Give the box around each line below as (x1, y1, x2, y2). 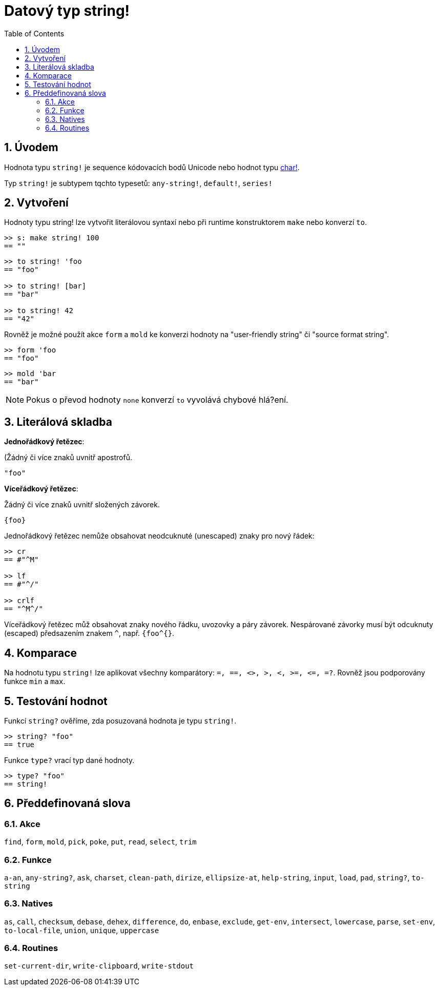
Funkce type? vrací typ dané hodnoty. (4, 755, 135, 765)
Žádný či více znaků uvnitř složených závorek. (4, 500, 160, 509)
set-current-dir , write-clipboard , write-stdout (4, 961, 194, 971)
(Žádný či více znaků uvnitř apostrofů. (4, 453, 132, 462)
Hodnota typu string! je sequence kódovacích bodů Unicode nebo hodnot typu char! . (4, 162, 300, 172)
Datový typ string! (4, 2, 130, 19)
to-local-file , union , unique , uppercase (4, 925, 159, 935)
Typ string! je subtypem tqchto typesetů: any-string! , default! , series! (4, 178, 273, 188)
